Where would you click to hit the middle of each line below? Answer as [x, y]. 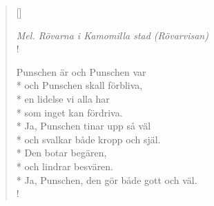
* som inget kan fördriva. [69, 112]
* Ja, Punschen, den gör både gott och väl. [107, 179]
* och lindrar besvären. [65, 166]
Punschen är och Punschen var [81, 71]
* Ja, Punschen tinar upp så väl [84, 126]
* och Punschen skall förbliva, [79, 85]
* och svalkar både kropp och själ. [88, 139]
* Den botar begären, [61, 153]
